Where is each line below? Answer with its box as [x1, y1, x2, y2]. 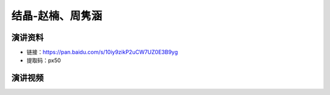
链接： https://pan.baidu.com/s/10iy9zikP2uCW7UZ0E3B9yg [26, 49, 178, 56]
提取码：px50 [26, 57, 61, 64]
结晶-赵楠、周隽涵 [11, 9, 103, 23]
